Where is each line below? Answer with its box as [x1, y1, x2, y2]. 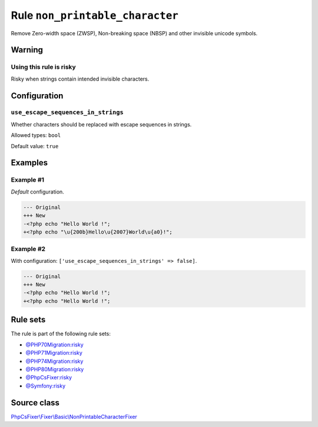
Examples [11, 158, 48, 168]
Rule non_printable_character [11, 9, 179, 22]
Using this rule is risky [11, 63, 76, 71]
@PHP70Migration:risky [25, 341, 84, 348]
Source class [11, 398, 60, 408]
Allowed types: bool [11, 132, 61, 139]
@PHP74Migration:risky [25, 358, 84, 365]
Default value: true [11, 142, 59, 149]
